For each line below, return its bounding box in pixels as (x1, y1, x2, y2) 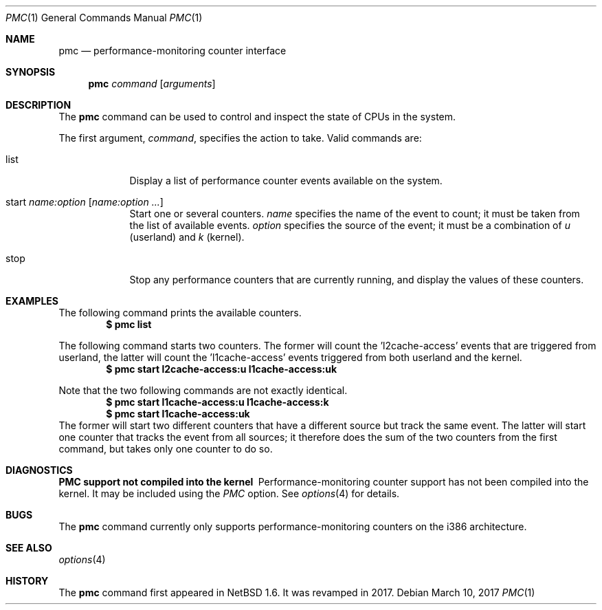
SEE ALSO (5, 542, 52, 554)
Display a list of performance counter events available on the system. (129, 175, 443, 186)
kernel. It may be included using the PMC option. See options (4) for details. (58, 488, 400, 499)
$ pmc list (106, 318, 152, 330)
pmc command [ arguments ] (88, 78, 216, 89)
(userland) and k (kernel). (129, 231, 245, 243)
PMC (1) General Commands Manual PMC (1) (5, 12, 203, 23)
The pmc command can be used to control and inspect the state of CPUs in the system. (58, 111, 456, 122)
